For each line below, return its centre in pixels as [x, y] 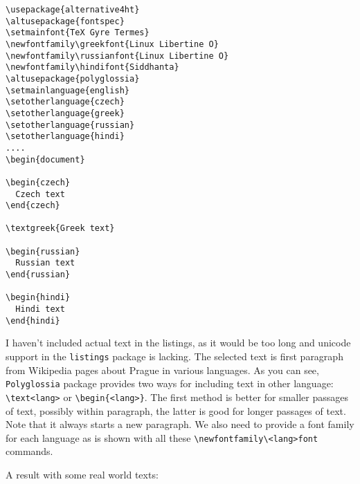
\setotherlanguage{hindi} [65, 137]
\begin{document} [45, 159]
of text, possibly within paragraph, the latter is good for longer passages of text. [176, 410]
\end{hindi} [33, 320]
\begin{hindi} [38, 298]
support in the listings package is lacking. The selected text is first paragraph [174, 356]
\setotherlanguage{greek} [65, 113]
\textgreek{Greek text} [60, 229]
